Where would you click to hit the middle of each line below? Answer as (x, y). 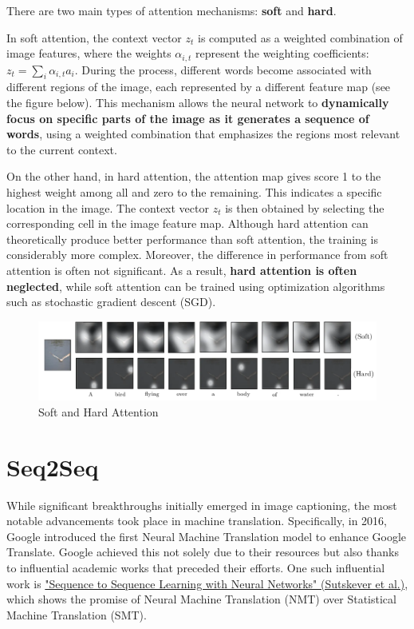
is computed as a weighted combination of (300, 37)
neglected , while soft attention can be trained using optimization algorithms (196, 286)
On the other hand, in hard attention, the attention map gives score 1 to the (194, 176)
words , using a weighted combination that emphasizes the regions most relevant (203, 134)
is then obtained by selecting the (305, 207)
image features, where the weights (89, 53)
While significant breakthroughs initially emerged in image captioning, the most (202, 505)
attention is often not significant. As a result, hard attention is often (182, 270)
